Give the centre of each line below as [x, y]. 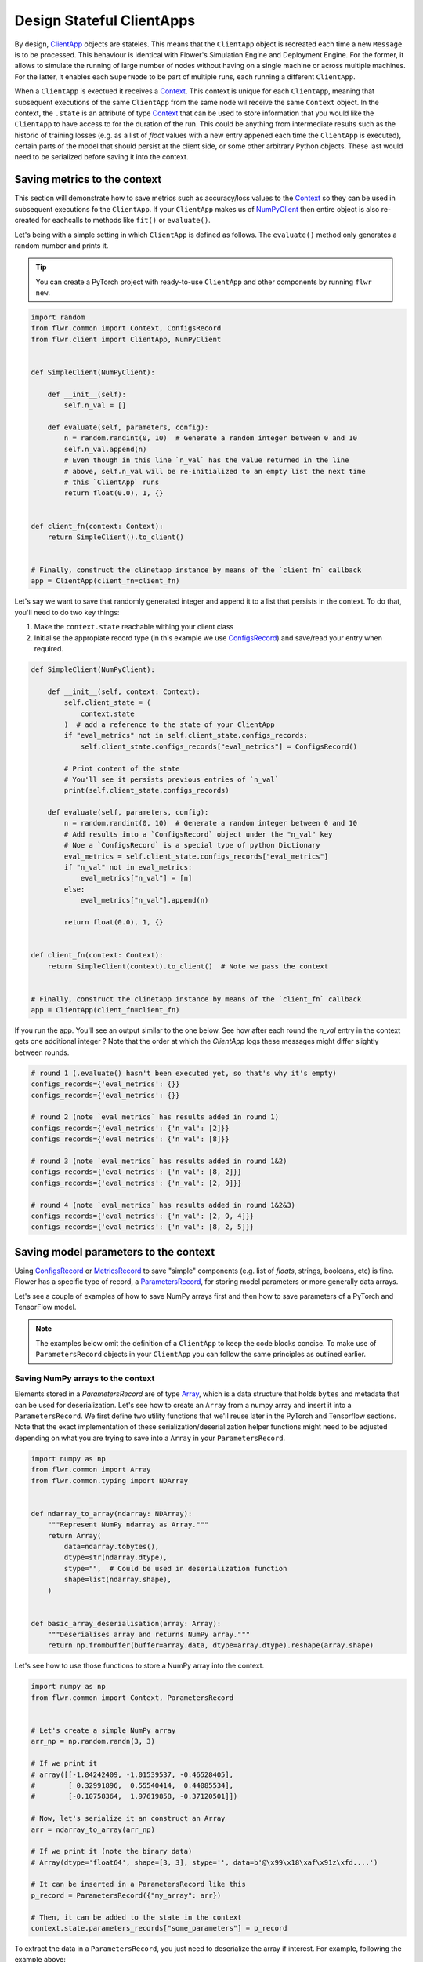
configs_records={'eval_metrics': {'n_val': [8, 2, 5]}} [143, 1227]
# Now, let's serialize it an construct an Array [128, 1818]
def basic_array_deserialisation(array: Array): [126, 1623]
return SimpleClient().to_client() [116, 537]
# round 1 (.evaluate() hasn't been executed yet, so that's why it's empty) [184, 1073]
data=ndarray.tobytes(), [112, 1546]
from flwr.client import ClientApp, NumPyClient [126, 339]
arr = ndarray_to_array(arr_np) [93, 1829]
